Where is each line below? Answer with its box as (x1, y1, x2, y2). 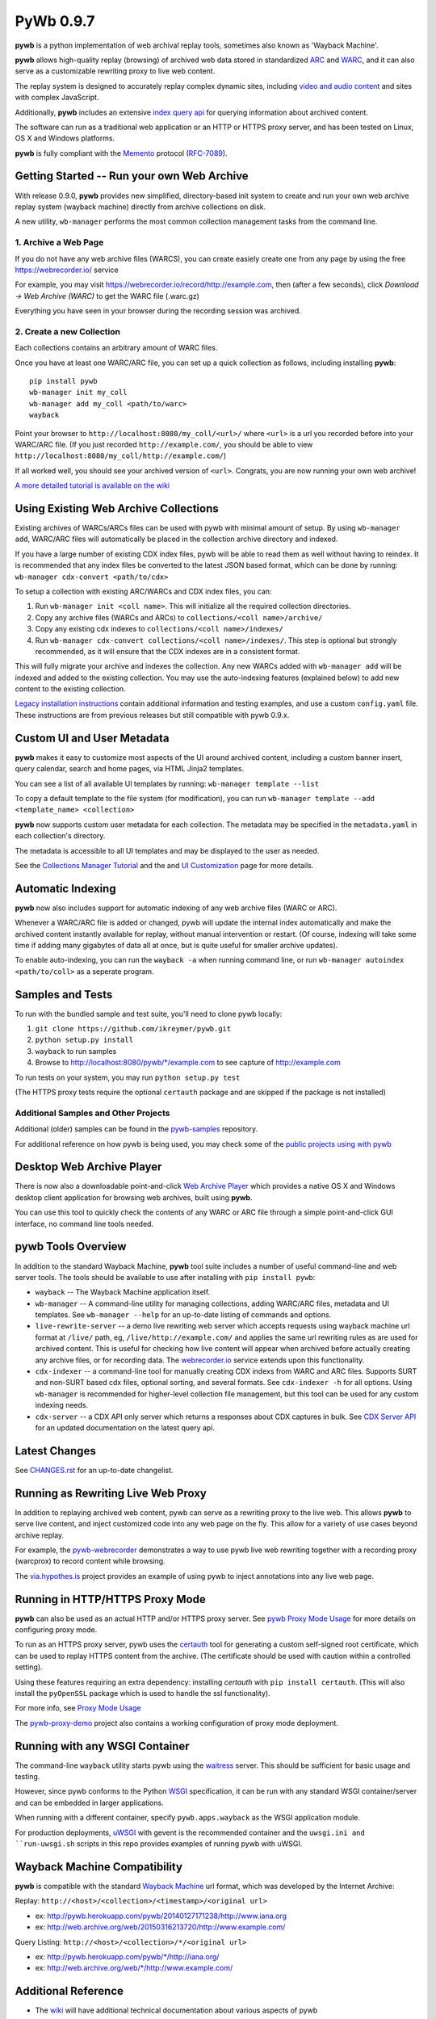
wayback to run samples (35, 1046, 117, 1056)
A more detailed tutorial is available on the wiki (15, 481, 170, 490)
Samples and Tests (15, 988, 113, 1001)
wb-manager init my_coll (29, 388, 128, 397)
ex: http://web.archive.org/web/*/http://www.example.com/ (35, 1963, 233, 1973)
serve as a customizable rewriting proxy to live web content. (15, 66, 216, 76)
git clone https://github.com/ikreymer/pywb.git (35, 1024, 232, 1034)
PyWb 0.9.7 (15, 12, 95, 30)
